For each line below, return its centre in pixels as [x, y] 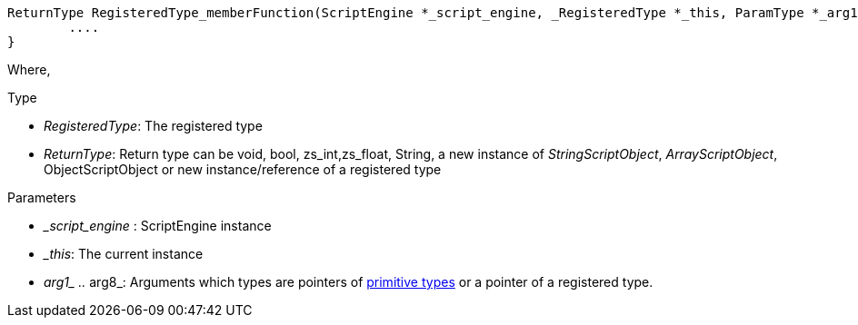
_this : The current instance [124, 254]
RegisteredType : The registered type [153, 126]
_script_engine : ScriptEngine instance [158, 226]
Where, [29, 69]
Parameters [42, 197]
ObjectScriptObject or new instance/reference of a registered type [243, 169]
